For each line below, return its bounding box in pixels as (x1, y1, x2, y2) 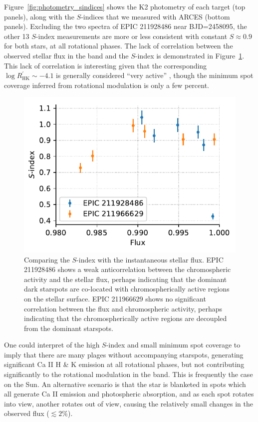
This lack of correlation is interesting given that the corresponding (4, 60, 207, 70)
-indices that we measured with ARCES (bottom (81, 11, 230, 21)
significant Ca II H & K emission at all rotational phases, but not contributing (4, 359, 245, 369)
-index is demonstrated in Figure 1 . (135, 50, 245, 60)
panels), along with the (4, 11, 74, 21)
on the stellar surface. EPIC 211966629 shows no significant (24, 293, 206, 303)
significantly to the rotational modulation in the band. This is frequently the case (4, 369, 253, 379)
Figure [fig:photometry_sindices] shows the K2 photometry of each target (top (4, 1, 246, 11)
